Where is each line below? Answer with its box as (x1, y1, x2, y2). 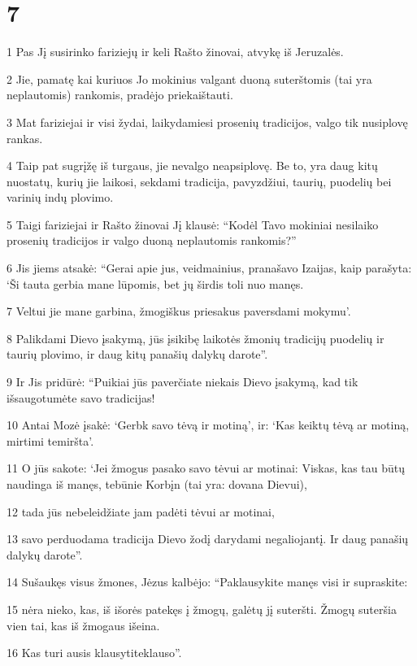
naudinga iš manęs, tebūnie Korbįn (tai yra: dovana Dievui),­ (7, 476, 307, 492)
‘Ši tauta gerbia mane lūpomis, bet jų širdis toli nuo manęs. (7, 275, 304, 292)
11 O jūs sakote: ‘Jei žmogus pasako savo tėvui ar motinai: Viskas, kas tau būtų (7, 459, 406, 477)
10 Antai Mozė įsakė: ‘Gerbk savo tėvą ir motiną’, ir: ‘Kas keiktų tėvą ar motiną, (7, 416, 410, 433)
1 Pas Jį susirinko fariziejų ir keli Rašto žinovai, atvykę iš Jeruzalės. (7, 43, 344, 60)
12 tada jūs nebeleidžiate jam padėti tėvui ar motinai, (7, 503, 275, 520)
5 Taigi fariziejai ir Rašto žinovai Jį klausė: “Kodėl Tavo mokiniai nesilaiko (7, 215, 379, 233)
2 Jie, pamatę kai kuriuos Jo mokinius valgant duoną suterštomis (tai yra (7, 70, 372, 87)
